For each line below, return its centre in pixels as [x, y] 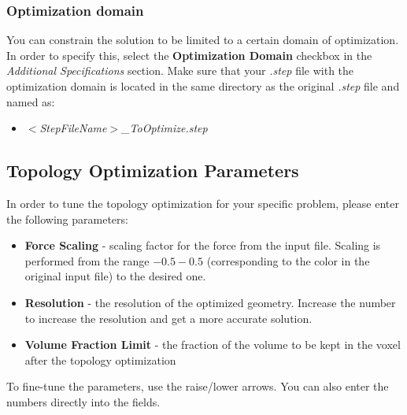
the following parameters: [67, 219]
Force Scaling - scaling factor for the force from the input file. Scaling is [203, 245]
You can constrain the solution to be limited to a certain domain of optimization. [203, 40]
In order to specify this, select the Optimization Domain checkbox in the [189, 55]
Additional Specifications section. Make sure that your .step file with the [180, 70]
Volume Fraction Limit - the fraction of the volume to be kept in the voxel [213, 345]
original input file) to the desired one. [115, 276]
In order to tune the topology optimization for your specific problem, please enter [203, 203]
